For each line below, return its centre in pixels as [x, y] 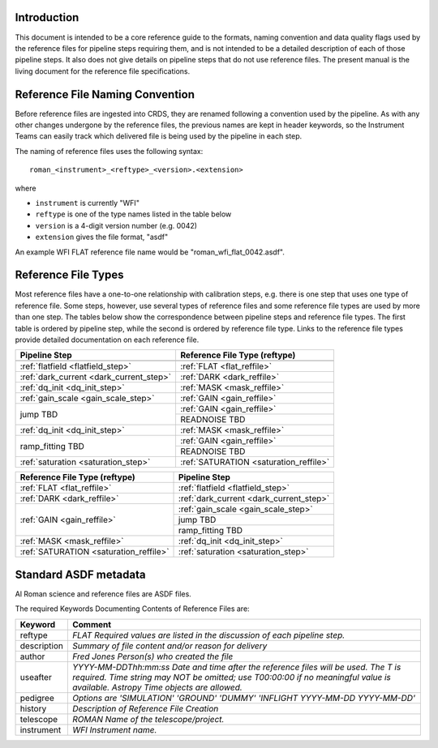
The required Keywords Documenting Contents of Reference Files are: [133, 609]
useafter [36, 677]
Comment [92, 624]
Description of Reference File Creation [145, 708]
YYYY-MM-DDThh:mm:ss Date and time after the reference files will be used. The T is [236, 667]
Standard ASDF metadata [80, 574]
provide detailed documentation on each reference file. [107, 340]
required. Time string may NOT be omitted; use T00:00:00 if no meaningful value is [231, 677]
